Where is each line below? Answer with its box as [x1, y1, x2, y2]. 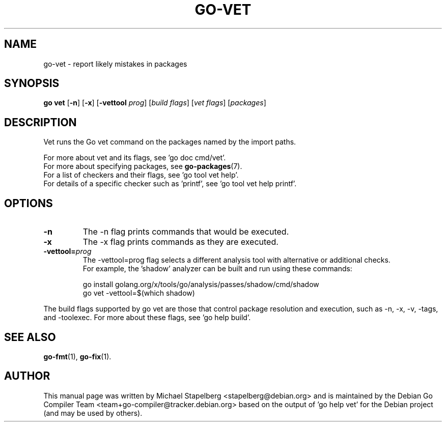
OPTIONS [4, 196, 53, 210]
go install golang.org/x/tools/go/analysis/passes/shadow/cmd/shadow [82, 280, 319, 289]
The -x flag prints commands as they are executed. [82, 237, 278, 247]
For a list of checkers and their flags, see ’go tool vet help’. [43, 171, 239, 180]
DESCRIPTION [4, 116, 77, 129]
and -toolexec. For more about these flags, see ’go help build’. [43, 313, 251, 322]
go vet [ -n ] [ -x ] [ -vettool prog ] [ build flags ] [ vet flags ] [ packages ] [43, 98, 266, 107]
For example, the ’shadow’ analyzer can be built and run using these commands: [82, 264, 352, 273]
